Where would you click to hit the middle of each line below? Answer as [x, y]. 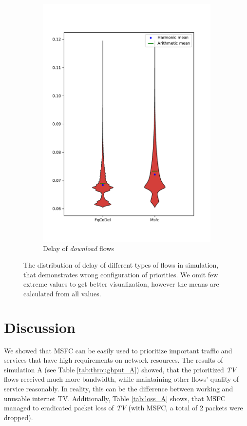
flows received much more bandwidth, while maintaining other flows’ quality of [122, 379]
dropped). [19, 417]
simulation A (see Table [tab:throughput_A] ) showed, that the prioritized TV [120, 369]
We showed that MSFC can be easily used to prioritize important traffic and [118, 350]
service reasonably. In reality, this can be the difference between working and [119, 388]
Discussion [40, 327]
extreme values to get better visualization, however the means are [121, 284]
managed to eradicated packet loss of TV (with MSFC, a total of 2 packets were [123, 408]
